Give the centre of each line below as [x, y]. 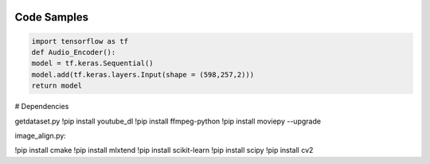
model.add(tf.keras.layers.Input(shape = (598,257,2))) [143, 74]
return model [57, 86]
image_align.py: [41, 135]
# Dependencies [42, 107]
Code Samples [52, 17]
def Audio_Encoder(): [74, 52]
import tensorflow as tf [80, 41]
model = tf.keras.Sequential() [93, 63]
